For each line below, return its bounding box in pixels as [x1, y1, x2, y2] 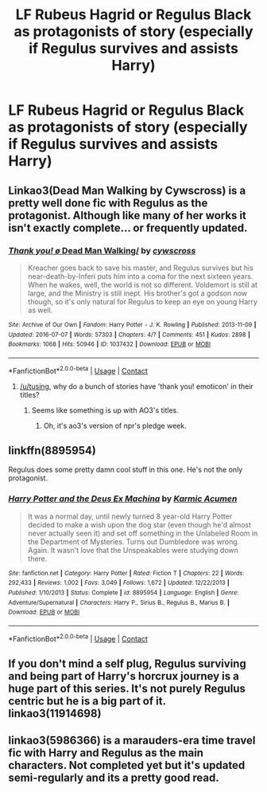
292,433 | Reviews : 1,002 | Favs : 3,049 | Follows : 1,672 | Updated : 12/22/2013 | [8, 579, 230, 587]
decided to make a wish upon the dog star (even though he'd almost [27, 520, 252, 529]
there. [27, 554, 48, 563]
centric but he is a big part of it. [8, 694, 166, 708]
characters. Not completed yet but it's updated [8, 759, 246, 772]
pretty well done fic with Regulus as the [8, 196, 208, 210]
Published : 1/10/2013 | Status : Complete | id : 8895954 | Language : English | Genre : [8, 588, 240, 597]
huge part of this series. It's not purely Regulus [8, 681, 246, 695]
